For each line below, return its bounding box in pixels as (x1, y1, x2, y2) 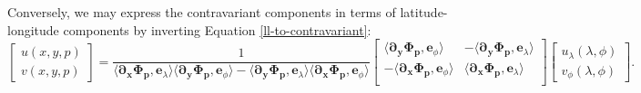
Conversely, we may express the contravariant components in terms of (7, 3, 396, 21)
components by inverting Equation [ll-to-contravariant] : (63, 20, 371, 39)
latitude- (400, 3, 448, 21)
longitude (7, 20, 59, 39)
